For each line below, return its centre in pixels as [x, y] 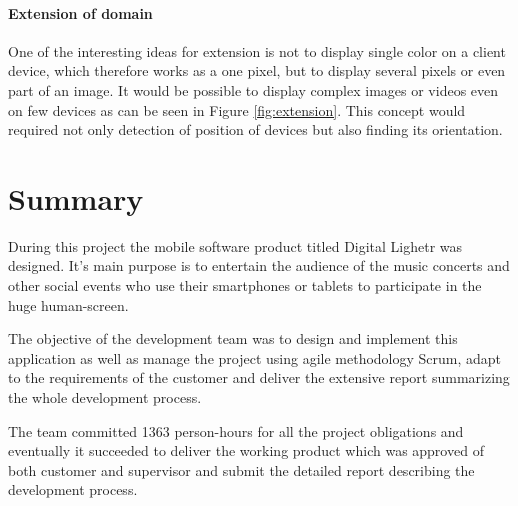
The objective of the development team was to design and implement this [233, 338]
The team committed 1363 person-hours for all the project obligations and [236, 430]
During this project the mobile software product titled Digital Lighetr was [235, 245]
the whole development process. [105, 397]
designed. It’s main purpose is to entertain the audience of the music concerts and [259, 265]
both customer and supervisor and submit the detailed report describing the [241, 469]
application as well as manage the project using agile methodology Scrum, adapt [255, 357]
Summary [76, 197]
